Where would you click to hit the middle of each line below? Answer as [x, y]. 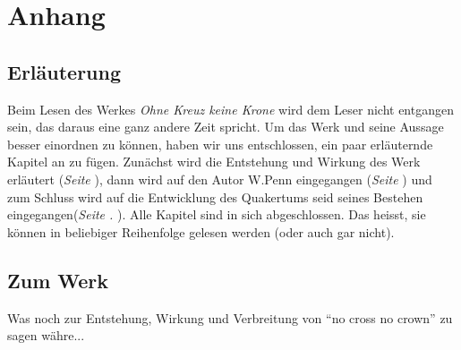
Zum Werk [58, 280]
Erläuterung [64, 71]
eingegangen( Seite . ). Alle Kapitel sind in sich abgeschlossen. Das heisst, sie [217, 214]
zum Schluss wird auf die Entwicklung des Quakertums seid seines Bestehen [215, 196]
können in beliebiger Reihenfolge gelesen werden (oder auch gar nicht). [201, 231]
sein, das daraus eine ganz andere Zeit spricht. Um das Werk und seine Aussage [226, 127]
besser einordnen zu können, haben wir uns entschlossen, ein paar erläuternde [220, 144]
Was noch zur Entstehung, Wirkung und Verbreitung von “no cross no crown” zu [230, 317]
